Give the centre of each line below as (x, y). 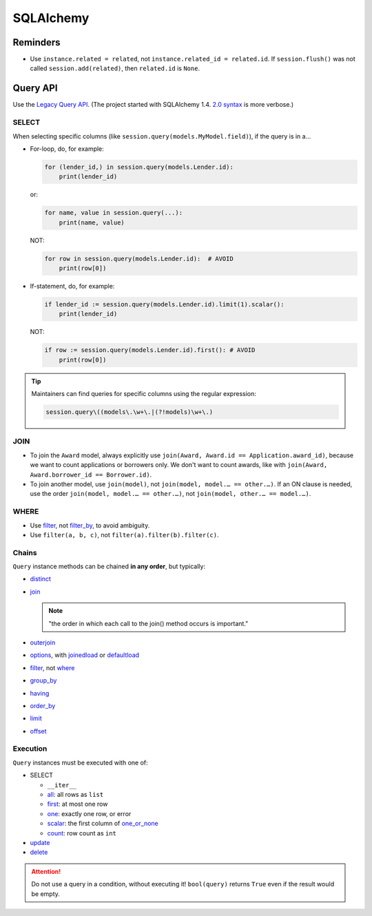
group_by (43, 680)
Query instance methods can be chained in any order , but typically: (109, 566)
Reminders (37, 42)
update (40, 842)
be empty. (45, 894)
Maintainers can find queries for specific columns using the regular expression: (144, 394)
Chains (25, 552)
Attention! (46, 871)
